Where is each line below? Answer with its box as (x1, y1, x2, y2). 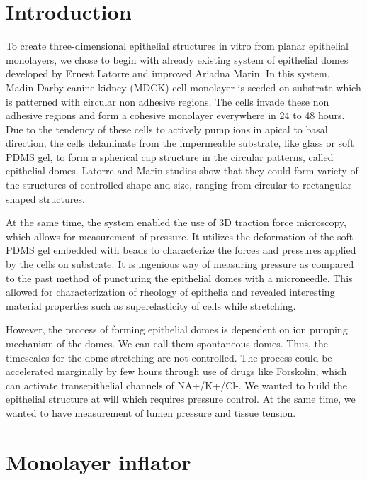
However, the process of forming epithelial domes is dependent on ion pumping (6, 322, 348, 337)
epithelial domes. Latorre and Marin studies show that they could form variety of (6, 163, 358, 178)
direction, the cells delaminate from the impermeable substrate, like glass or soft (6, 135, 354, 150)
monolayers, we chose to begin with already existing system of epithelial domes (6, 52, 349, 67)
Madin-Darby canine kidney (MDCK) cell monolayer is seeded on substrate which (6, 79, 361, 94)
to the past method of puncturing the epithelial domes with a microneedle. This (6, 270, 353, 285)
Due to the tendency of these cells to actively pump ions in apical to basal (6, 121, 328, 136)
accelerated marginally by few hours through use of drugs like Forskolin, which (6, 364, 347, 379)
